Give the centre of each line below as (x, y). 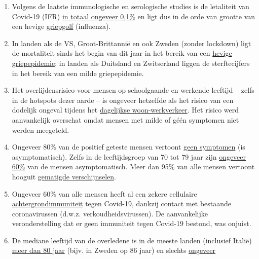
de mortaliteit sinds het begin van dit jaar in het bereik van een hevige (122, 53)
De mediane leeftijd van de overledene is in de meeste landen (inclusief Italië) (132, 240)
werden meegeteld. (41, 129)
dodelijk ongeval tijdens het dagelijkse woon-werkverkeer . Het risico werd (125, 110)
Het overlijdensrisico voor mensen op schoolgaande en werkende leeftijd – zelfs (133, 90)
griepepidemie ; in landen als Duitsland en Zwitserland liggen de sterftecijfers (131, 63)
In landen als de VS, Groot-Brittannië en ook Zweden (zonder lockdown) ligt (132, 43)
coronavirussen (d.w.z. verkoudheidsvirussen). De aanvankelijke (110, 213)
